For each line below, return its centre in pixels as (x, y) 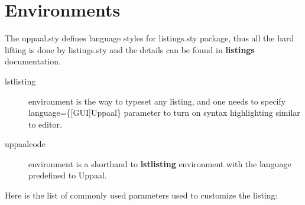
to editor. (45, 124)
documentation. (33, 61)
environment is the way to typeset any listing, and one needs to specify (157, 101)
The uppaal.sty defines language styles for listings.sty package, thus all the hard (150, 38)
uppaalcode (25, 144)
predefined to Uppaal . (68, 175)
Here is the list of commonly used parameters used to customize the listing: (141, 195)
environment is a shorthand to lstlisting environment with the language (160, 163)
